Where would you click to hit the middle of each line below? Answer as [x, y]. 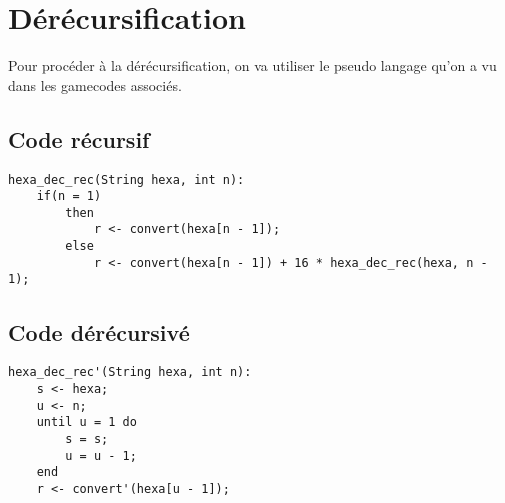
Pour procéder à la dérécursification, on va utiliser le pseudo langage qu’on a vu [252, 65]
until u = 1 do [86, 422]
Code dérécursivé [99, 331]
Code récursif [79, 138]
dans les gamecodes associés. [95, 84]
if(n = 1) [69, 196]
